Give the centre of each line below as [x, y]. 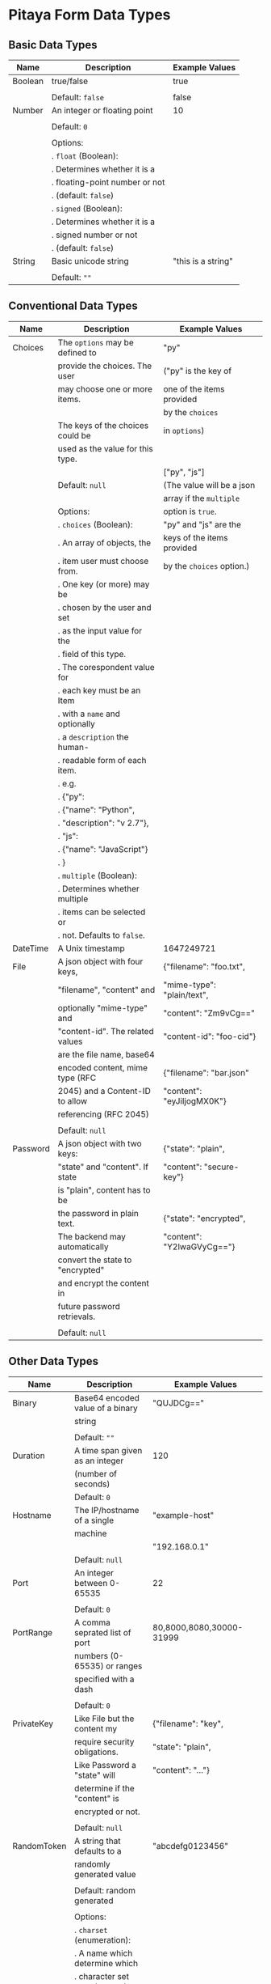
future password [89, 1306]
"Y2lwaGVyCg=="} [199, 1246]
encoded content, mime [102, 1067]
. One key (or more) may [104, 584]
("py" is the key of [198, 371]
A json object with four [100, 961]
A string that [97, 1841]
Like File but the [104, 1719]
